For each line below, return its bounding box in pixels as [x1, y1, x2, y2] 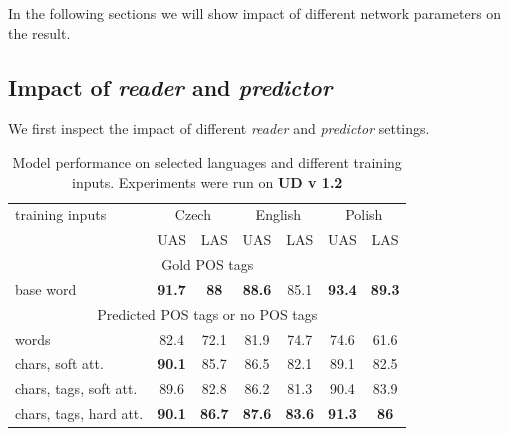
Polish [345, 204, 383, 225]
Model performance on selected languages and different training [12, 151, 402, 172]
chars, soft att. [15, 353, 104, 374]
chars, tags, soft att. [15, 378, 138, 399]
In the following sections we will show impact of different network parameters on [8, 3, 502, 23]
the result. [8, 22, 71, 43]
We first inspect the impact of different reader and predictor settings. [8, 118, 430, 139]
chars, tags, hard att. [15, 403, 144, 424]
